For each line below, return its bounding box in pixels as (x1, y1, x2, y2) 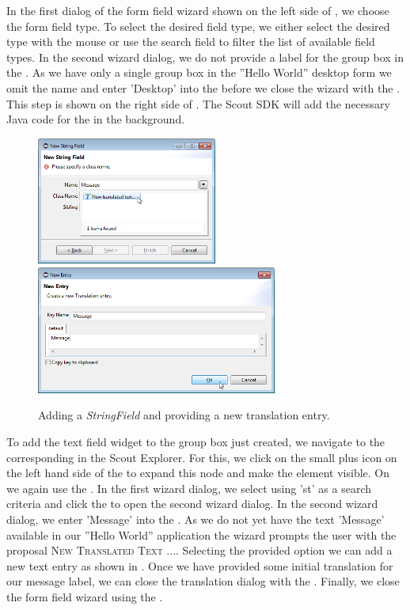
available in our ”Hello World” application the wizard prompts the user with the (6, 526, 397, 543)
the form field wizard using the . (6, 588, 163, 604)
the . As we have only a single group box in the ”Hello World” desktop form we (6, 64, 392, 81)
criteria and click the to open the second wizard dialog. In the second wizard (6, 495, 378, 512)
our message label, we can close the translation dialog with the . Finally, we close (6, 573, 400, 589)
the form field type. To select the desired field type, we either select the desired (6, 17, 390, 34)
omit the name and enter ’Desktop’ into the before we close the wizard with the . (6, 79, 401, 96)
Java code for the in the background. (6, 111, 185, 127)
